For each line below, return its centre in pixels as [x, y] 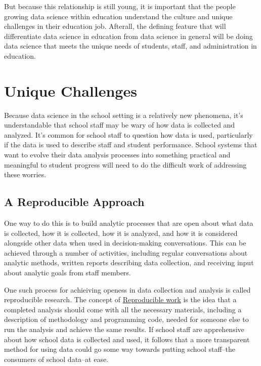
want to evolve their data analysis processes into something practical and [117, 155]
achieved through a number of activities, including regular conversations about [126, 252]
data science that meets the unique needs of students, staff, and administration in [130, 46]
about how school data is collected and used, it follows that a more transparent [127, 339]
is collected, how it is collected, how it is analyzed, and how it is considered [121, 233]
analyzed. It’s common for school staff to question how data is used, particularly [128, 134]
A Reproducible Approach [74, 202]
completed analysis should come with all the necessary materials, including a [123, 309]
